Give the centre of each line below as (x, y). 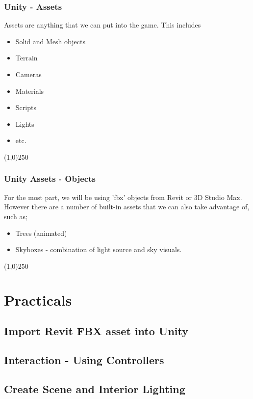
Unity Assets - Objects (50, 179)
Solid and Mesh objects (50, 41)
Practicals (38, 299)
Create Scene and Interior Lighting (95, 388)
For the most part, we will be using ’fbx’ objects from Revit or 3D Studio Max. (123, 197)
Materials (30, 91)
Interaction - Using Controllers (84, 359)
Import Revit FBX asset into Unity (96, 331)
